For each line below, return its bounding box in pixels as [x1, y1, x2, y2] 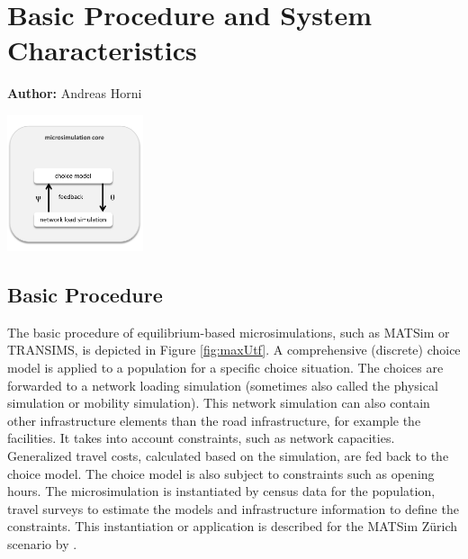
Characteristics [7, 32, 197, 68]
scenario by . [7, 535, 77, 554]
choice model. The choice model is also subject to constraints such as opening [7, 464, 435, 482]
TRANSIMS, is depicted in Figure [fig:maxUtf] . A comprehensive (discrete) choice [7, 340, 461, 359]
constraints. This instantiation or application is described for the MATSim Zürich [7, 517, 458, 536]
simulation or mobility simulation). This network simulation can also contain [7, 393, 430, 412]
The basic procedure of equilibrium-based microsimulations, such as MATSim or [7, 322, 450, 341]
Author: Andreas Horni [7, 84, 142, 103]
